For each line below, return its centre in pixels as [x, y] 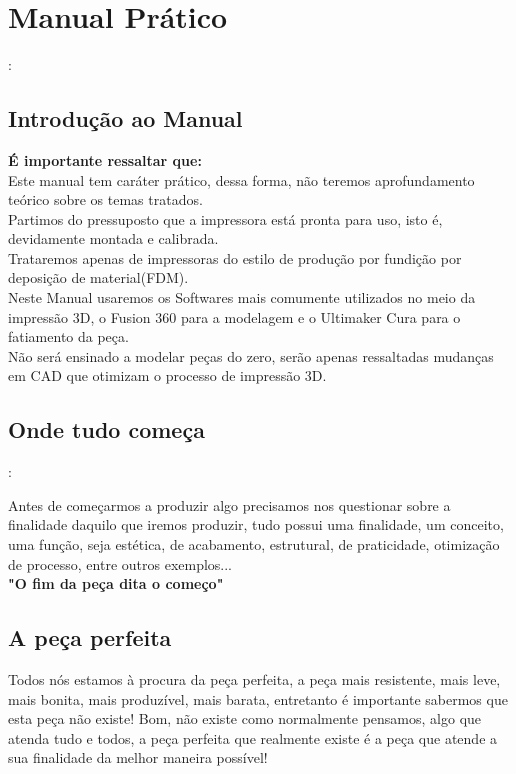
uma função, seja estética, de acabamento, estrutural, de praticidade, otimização [254, 544]
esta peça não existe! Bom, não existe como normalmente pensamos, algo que [245, 718]
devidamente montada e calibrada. [113, 238]
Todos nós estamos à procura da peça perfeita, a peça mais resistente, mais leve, [254, 679]
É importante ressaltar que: [105, 159]
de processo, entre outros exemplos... [120, 563]
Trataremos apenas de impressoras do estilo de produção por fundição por [235, 257]
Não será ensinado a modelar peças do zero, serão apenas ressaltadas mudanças [251, 355]
